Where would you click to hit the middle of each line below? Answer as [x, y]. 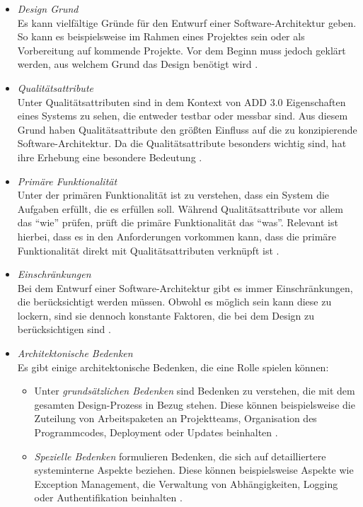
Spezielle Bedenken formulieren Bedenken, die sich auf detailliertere [180, 456]
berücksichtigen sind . [64, 329]
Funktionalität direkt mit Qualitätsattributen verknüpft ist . [148, 250]
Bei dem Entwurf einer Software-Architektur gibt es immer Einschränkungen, [185, 287]
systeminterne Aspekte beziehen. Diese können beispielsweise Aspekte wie [194, 470]
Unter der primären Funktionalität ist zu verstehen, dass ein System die [173, 195]
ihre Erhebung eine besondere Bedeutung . [110, 157]
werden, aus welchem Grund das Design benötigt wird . [138, 64]
